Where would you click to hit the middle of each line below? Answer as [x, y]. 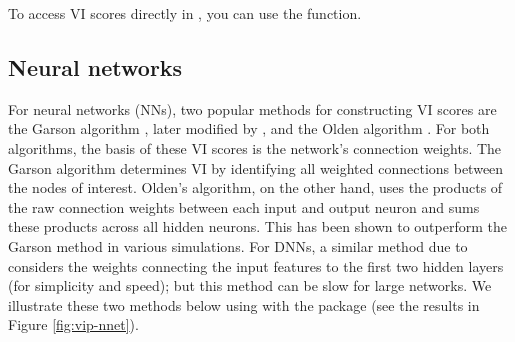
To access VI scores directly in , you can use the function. [185, 13]
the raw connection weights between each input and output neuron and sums [244, 206]
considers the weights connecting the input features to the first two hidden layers [256, 265]
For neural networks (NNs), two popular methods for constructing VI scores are [252, 108]
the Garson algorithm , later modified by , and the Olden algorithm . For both [249, 128]
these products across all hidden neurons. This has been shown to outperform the [257, 226]
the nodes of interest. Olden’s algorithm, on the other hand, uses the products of [255, 187]
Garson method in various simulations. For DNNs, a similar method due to [238, 245]
